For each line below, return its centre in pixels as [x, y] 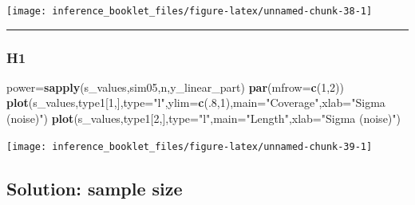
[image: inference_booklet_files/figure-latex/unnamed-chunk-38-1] [190, 11]
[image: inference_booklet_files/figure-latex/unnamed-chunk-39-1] [190, 146]
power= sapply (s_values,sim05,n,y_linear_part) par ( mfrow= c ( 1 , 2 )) [175, 87]
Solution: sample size [95, 188]
